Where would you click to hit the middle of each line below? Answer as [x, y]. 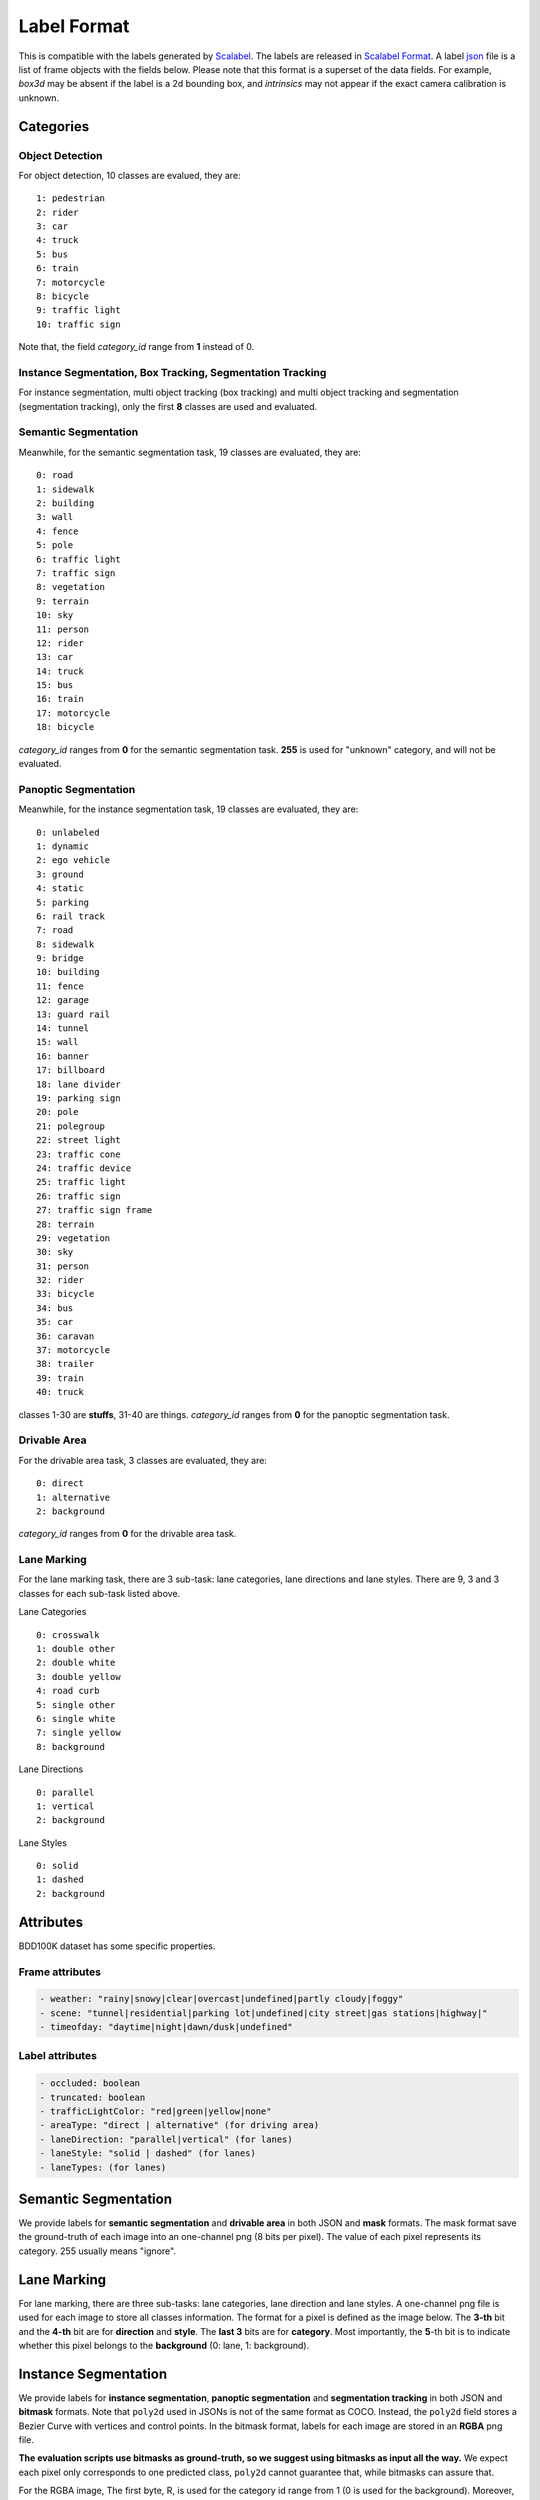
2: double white [76, 1663]
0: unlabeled [68, 832]
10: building [68, 972]
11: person [63, 629]
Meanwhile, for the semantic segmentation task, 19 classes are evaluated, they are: [190, 452]
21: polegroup [70, 1126]
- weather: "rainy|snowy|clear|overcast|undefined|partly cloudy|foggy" [221, 1999]
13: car [55, 657]
